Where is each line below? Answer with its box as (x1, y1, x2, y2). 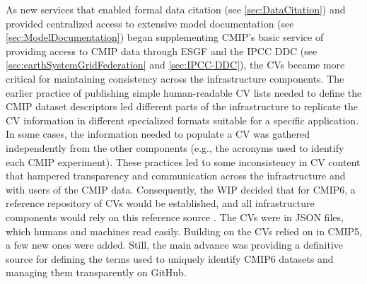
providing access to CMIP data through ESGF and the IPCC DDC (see (6, 43, 318, 58)
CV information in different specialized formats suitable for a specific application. (6, 112, 359, 127)
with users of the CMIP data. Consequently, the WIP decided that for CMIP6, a (6, 182, 356, 196)
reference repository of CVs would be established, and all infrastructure (6, 196, 315, 211)
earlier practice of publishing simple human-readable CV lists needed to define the (6, 85, 362, 100)
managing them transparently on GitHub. (6, 265, 187, 280)
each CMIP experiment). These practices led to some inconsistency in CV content (6, 154, 361, 169)
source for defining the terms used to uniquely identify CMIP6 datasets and (6, 251, 334, 266)
